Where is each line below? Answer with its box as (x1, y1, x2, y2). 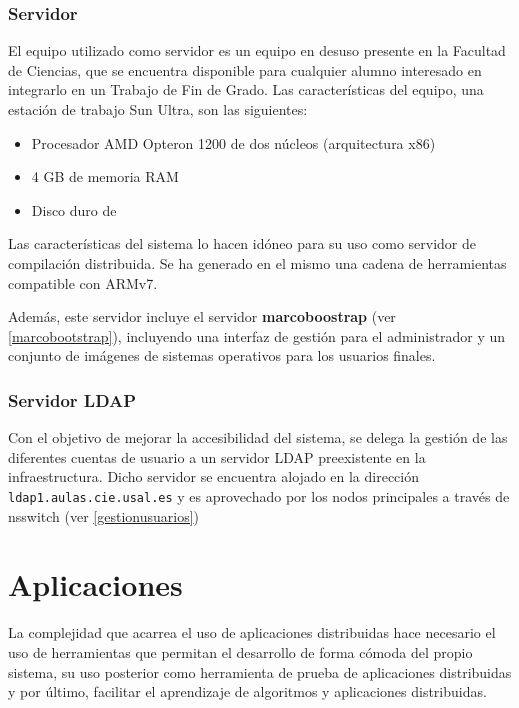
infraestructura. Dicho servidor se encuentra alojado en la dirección (8, 466, 419, 487)
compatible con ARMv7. (8, 272, 158, 293)
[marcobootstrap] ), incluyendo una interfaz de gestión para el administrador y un (8, 325, 506, 346)
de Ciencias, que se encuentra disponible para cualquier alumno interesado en (8, 59, 482, 80)
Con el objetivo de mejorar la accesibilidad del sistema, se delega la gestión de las (8, 427, 508, 448)
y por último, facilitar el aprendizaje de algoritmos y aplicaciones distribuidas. (8, 681, 487, 702)
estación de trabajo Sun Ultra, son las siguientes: (8, 99, 308, 119)
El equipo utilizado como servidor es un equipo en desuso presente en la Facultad (8, 40, 506, 61)
